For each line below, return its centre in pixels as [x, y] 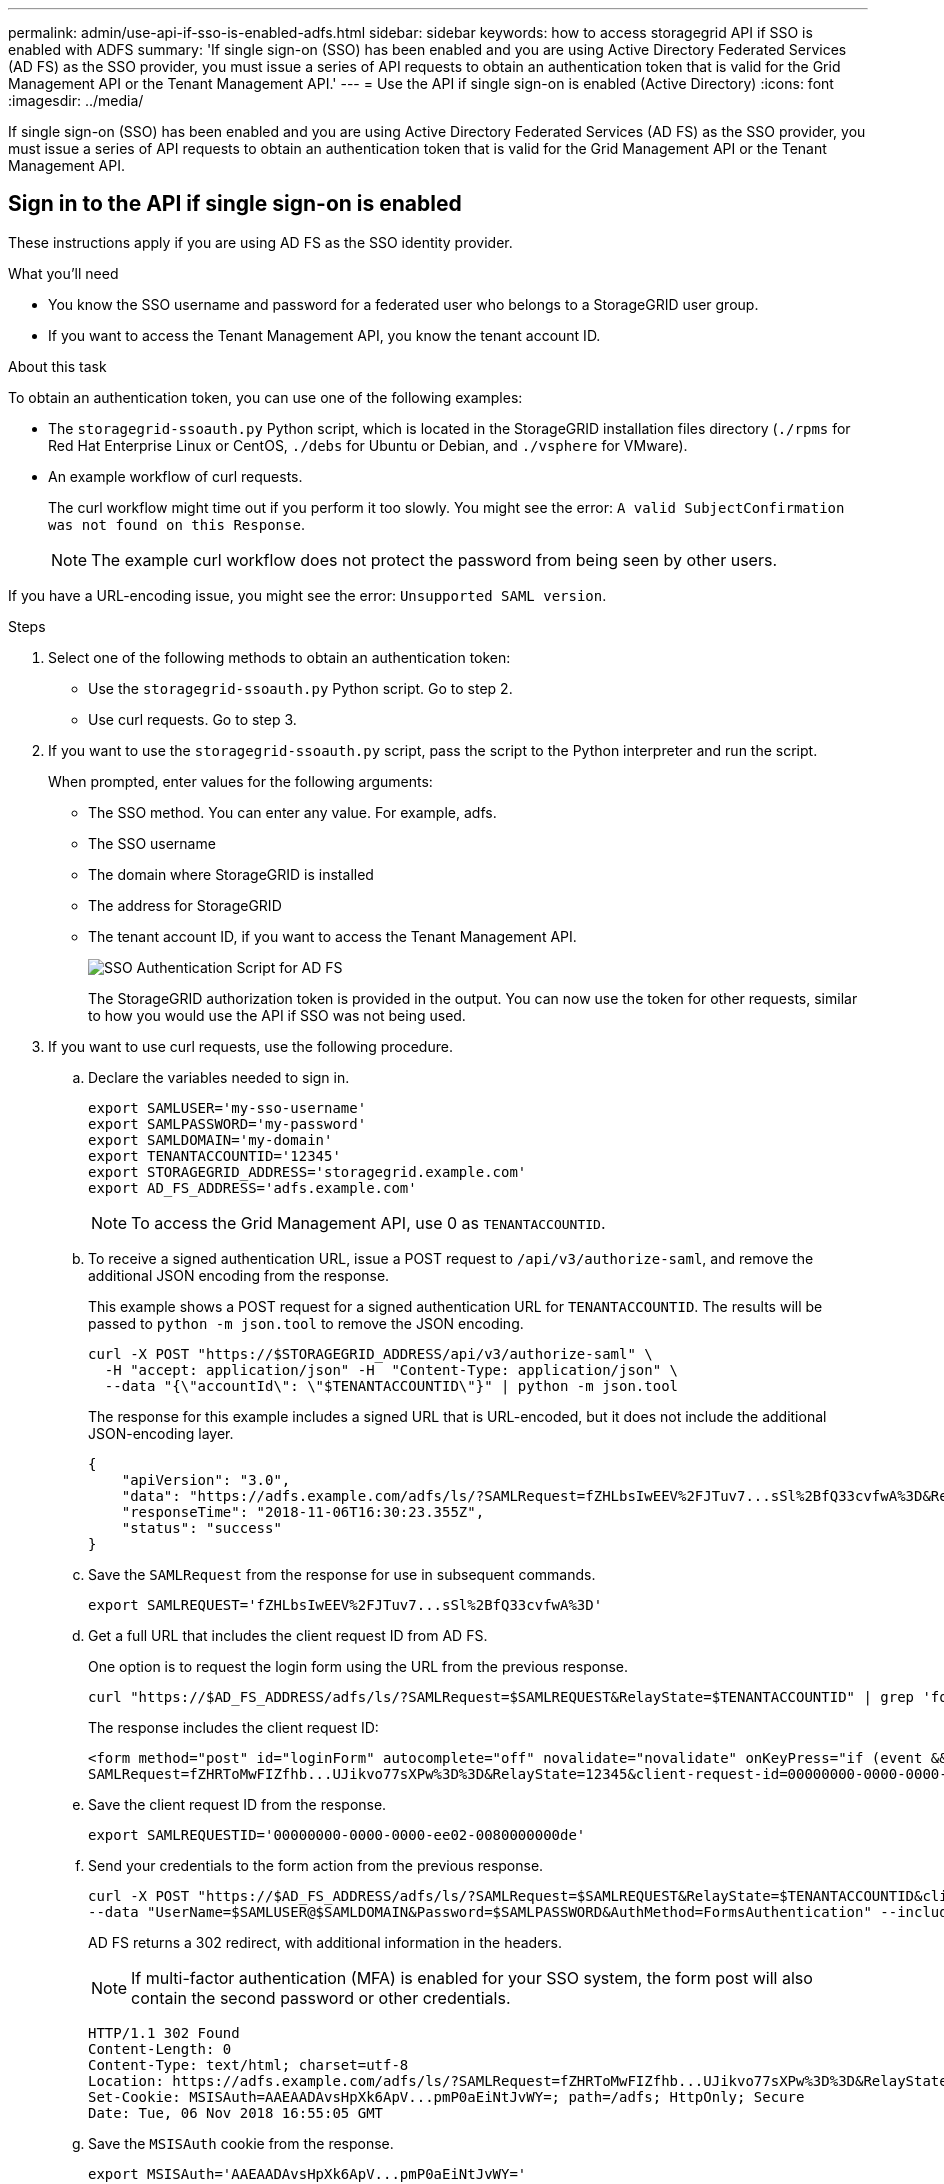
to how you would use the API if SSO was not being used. [277, 1015]
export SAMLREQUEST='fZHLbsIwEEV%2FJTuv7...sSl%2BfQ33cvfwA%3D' [345, 1604]
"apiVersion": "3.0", [206, 1479]
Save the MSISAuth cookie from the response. [241, 2143]
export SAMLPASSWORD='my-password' [227, 1123]
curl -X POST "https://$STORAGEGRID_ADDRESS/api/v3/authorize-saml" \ [370, 1353]
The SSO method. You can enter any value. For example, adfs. [292, 812]
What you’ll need [63, 273]
